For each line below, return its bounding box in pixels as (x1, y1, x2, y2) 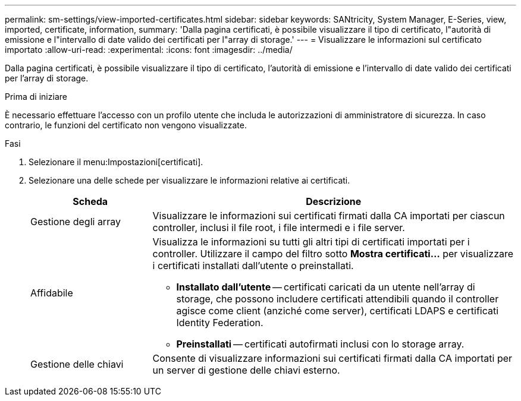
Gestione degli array (30, 216, 121, 228)
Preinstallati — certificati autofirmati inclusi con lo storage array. (176, 338, 464, 350)
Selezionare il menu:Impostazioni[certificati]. (29, 157, 203, 167)
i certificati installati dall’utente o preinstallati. (152, 260, 354, 271)
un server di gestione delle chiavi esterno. (152, 364, 340, 376)
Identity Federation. (176, 317, 263, 329)
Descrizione (306, 195, 362, 207)
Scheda (73, 195, 108, 207)
